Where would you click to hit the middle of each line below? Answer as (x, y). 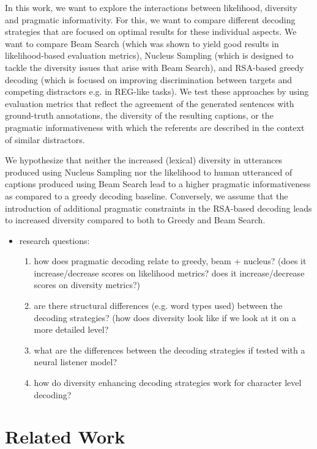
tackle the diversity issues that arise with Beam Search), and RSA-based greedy (155, 67)
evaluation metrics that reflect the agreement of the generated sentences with (150, 103)
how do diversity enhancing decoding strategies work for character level (168, 383)
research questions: (54, 240)
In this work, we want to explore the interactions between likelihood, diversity (151, 7)
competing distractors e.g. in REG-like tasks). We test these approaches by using (157, 91)
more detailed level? (71, 329)
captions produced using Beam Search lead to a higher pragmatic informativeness (158, 184)
